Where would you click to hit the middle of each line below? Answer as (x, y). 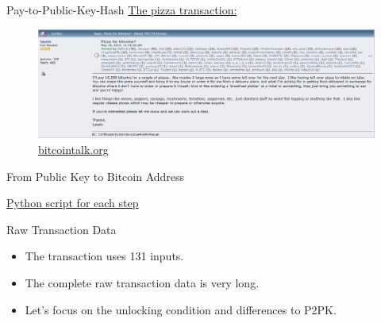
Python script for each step (73, 203)
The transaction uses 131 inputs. (104, 256)
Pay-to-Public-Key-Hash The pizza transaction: (122, 10)
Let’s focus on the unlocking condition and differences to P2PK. (181, 309)
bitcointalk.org (73, 150)
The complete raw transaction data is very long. (142, 283)
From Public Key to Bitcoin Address (96, 176)
